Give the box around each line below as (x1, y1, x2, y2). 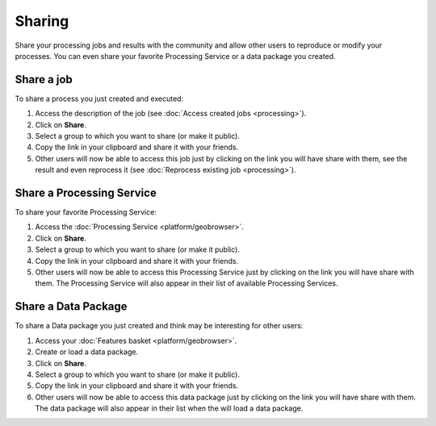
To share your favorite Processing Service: (15, 207, 157, 217)
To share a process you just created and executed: (15, 94, 184, 103)
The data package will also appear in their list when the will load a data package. (35, 403, 304, 413)
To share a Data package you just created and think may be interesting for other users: (15, 321, 304, 331)
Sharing (15, 12, 69, 30)
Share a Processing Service (15, 186, 157, 199)
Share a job (15, 73, 73, 86)
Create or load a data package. (35, 347, 139, 357)
